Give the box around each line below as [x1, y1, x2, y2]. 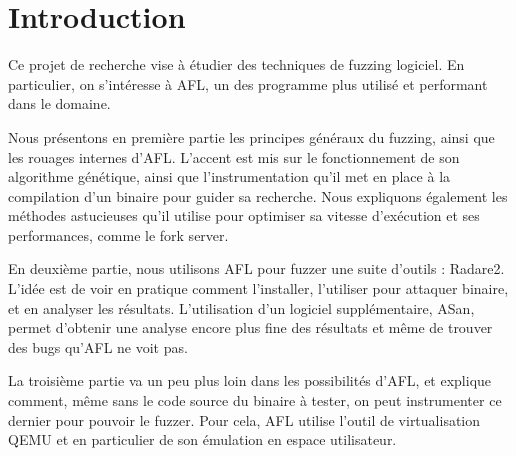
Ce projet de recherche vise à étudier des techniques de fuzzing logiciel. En [8, 54, 465, 75]
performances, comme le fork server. [8, 224, 229, 245]
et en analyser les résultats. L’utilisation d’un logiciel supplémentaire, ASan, [8, 297, 475, 318]
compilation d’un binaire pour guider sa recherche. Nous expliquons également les [8, 185, 508, 206]
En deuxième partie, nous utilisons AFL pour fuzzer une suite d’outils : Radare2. [8, 258, 505, 279]
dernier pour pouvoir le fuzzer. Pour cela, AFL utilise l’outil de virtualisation [8, 409, 481, 430]
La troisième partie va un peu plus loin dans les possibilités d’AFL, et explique [8, 370, 492, 391]
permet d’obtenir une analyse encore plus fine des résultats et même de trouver [8, 317, 493, 338]
